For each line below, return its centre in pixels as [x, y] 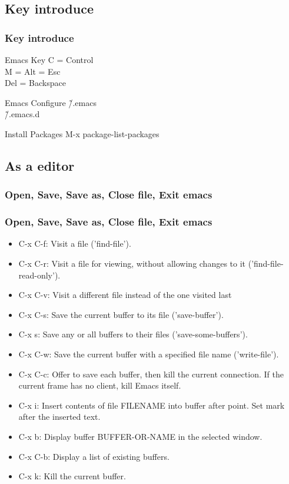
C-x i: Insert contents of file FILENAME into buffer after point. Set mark [152, 405]
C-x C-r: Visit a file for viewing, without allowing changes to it [132, 263]
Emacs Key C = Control [49, 59]
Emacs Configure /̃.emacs [51, 102]
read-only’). [39, 275]
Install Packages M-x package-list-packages [82, 133]
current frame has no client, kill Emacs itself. [100, 385]
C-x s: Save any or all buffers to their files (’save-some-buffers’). [133, 334]
